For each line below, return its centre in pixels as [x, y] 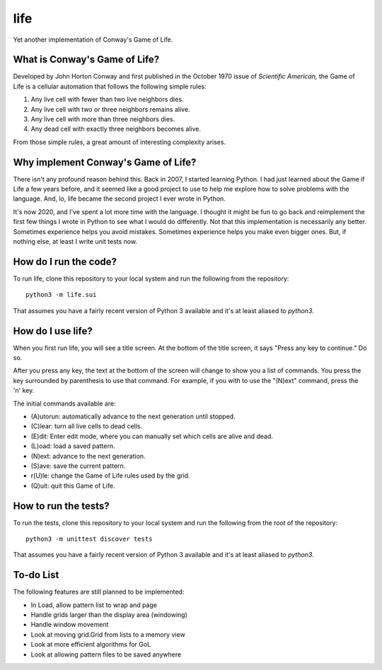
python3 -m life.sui [61, 295]
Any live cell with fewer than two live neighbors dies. [107, 100]
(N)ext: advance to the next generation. [88, 456]
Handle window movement [70, 625]
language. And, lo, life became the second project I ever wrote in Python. [119, 199]
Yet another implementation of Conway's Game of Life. [93, 40]
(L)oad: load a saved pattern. [73, 446]
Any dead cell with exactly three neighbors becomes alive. [116, 129]
